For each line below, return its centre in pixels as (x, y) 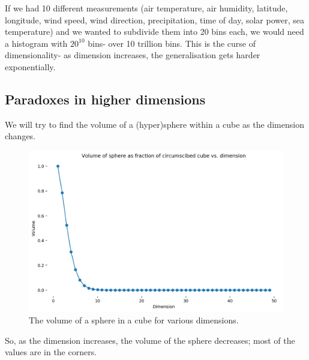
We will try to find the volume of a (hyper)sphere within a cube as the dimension (154, 124)
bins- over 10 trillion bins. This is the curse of (172, 43)
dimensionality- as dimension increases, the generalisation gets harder (133, 55)
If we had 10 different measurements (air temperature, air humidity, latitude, (146, 8)
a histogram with (36, 43)
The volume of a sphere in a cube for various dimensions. (134, 320)
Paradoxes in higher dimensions (105, 99)
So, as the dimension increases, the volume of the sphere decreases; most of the (150, 340)
